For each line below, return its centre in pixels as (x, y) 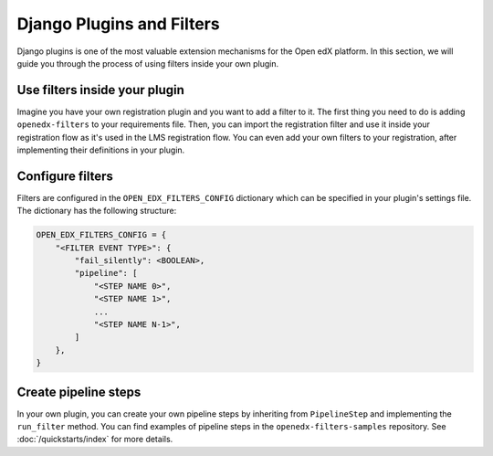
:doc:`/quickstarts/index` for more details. (95, 440)
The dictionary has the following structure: (97, 211)
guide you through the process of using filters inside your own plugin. (148, 63)
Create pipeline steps (79, 392)
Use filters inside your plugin (100, 90)
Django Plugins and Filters (118, 24)
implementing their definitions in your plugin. (101, 150)
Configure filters (65, 176)
